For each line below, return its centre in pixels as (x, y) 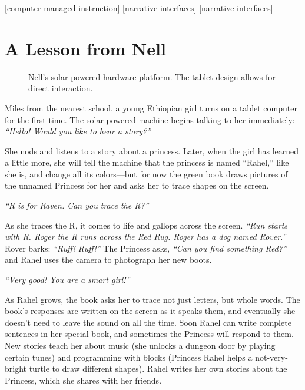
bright (16, 368)
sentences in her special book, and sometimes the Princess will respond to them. (149, 334)
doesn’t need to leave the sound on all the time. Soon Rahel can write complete (148, 322)
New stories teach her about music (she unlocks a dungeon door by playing (140, 345)
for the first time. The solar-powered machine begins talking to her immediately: (150, 119)
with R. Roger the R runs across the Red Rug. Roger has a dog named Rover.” (145, 237)
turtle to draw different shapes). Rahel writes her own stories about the (158, 368)
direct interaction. (61, 88)
